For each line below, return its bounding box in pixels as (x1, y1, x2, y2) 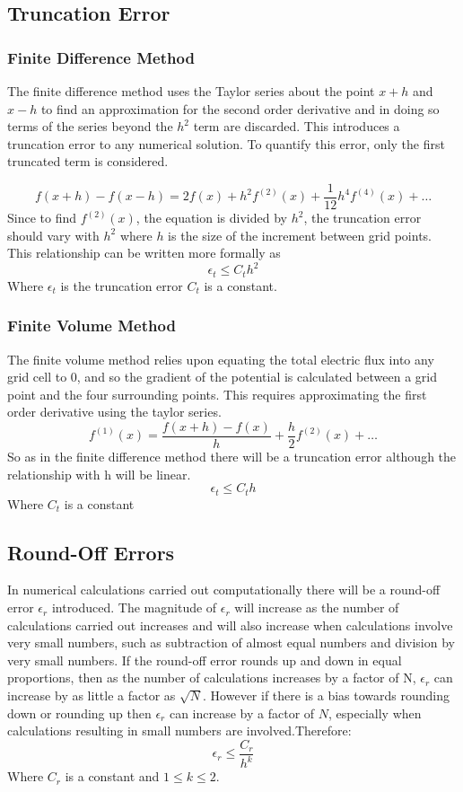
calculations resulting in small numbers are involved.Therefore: (7, 721, 352, 740)
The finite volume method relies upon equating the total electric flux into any (7, 349, 434, 368)
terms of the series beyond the (7, 117, 173, 136)
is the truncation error (60, 276, 183, 295)
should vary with (7, 225, 100, 244)
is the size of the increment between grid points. (168, 225, 432, 244)
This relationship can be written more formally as (7, 243, 281, 262)
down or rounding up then (7, 703, 152, 722)
